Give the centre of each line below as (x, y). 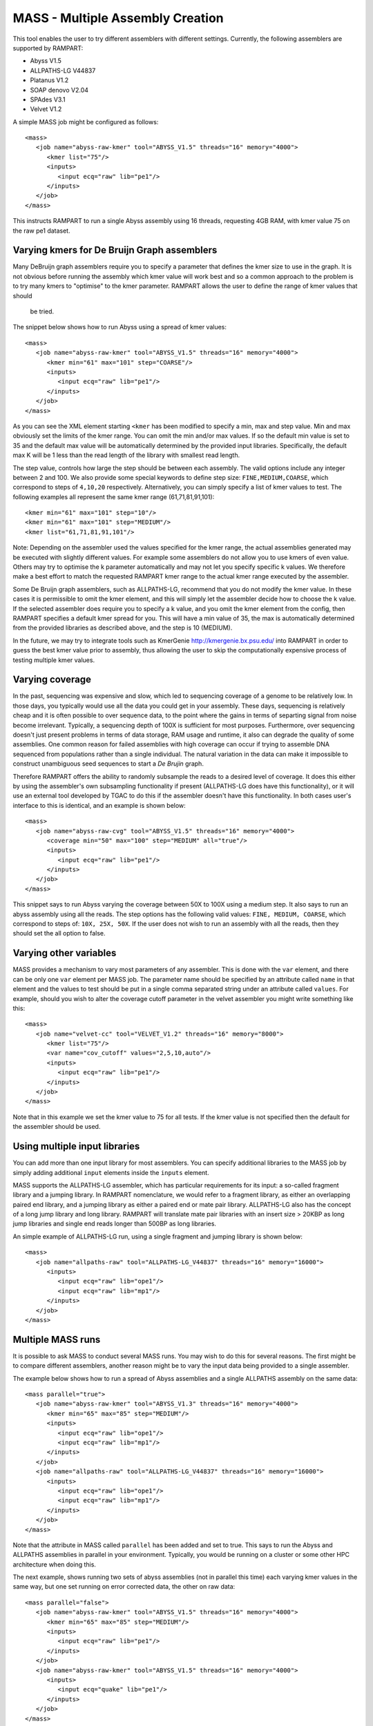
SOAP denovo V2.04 (59, 90)
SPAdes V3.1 (48, 99)
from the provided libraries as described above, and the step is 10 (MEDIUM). (123, 628)
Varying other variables (65, 953)
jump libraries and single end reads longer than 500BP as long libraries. (115, 1224)
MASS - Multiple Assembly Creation (118, 18)
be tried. (42, 311)
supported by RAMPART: (48, 48)
